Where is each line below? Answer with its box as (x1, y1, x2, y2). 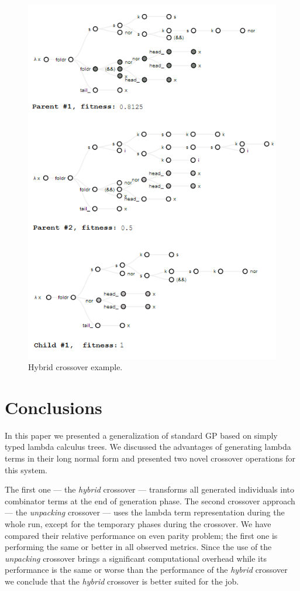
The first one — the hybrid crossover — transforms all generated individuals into (5, 483, 295, 496)
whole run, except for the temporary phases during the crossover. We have (5, 517, 271, 529)
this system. (5, 463, 47, 476)
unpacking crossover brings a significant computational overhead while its (5, 552, 267, 564)
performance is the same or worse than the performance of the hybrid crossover (5, 563, 288, 576)
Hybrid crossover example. (28, 361, 123, 373)
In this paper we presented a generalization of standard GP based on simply (5, 429, 278, 441)
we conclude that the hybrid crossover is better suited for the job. (5, 575, 239, 587)
